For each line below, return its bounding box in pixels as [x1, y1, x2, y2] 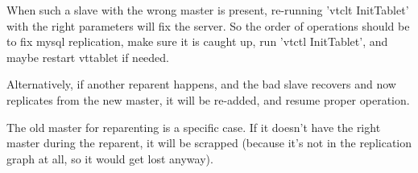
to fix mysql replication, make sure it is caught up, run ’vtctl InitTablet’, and [6, 33, 388, 50]
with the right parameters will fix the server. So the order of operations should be [6, 17, 410, 34]
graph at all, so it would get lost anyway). [6, 150, 213, 167]
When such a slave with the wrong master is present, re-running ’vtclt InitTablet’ [6, 2, 409, 18]
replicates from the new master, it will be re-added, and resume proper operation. [6, 91, 410, 108]
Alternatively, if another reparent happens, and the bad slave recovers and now [6, 76, 396, 93]
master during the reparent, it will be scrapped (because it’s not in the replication [6, 134, 412, 151]
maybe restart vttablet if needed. [6, 48, 169, 65]
